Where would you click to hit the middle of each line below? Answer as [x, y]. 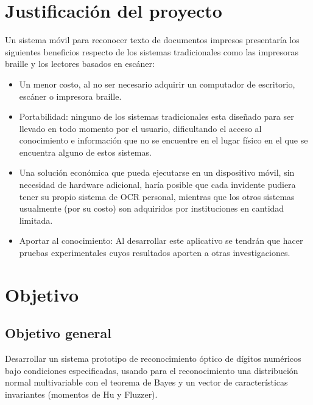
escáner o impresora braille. [70, 96]
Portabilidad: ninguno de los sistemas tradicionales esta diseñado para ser [156, 116]
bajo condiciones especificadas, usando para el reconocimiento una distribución [152, 370]
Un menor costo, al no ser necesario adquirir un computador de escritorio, [157, 84]
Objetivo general [58, 333]
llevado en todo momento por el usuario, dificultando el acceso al [140, 128]
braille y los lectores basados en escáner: [80, 64]
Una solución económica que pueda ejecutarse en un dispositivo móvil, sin [157, 172]
